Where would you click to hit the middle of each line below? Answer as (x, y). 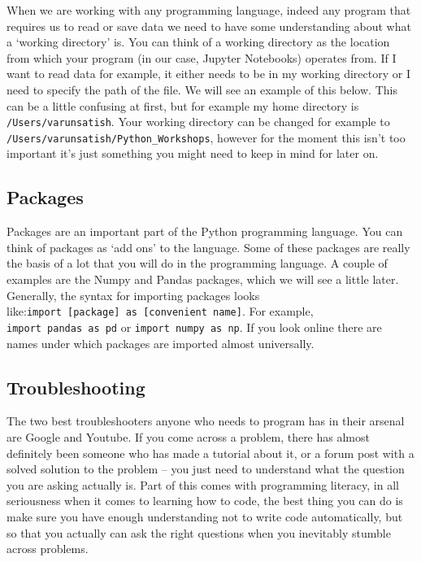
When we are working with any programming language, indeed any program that (209, 10)
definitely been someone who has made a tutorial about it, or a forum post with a (210, 453)
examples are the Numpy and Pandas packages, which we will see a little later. (203, 279)
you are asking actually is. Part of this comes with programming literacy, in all (203, 484)
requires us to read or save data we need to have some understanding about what (209, 26)
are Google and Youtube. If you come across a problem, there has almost (188, 436)
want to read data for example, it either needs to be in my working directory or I (208, 74)
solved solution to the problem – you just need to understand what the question (206, 469)
